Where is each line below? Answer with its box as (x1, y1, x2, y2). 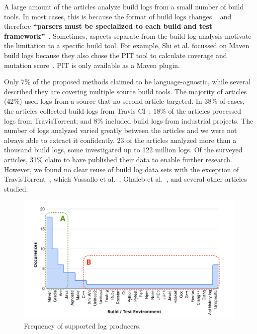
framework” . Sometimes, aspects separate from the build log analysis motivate (4, 30, 252, 41)
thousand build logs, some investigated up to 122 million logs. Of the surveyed (4, 144, 243, 155)
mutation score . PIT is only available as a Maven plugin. (4, 60, 180, 70)
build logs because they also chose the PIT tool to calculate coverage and (4, 50, 227, 60)
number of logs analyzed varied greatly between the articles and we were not (4, 125, 237, 135)
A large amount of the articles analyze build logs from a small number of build (4, 1, 244, 11)
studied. (4, 183, 28, 194)
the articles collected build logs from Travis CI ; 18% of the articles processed (4, 105, 241, 116)
